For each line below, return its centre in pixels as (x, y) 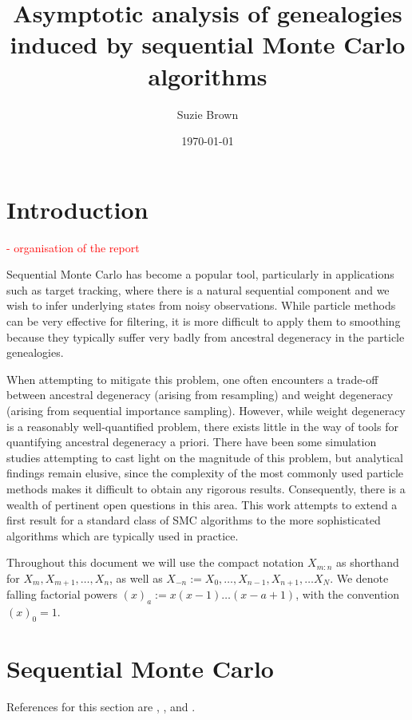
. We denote (359, 578)
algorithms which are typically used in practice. (123, 535)
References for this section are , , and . (101, 707)
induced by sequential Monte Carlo (208, 44)
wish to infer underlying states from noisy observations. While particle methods (201, 305)
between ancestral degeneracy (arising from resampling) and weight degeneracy (200, 395)
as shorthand (367, 562)
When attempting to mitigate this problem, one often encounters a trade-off (192, 379)
